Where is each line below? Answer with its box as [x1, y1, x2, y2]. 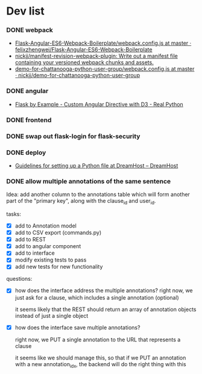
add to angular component [14, 243, 81, 250]
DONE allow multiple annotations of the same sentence [6, 177, 171, 185]
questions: [6, 275, 33, 283]
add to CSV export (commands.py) [14, 229, 102, 237]
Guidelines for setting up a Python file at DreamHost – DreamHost [14, 162, 178, 169]
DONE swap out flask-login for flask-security [6, 132, 140, 140]
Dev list [6, 4, 45, 18]
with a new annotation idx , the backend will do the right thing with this [14, 360, 186, 369]
